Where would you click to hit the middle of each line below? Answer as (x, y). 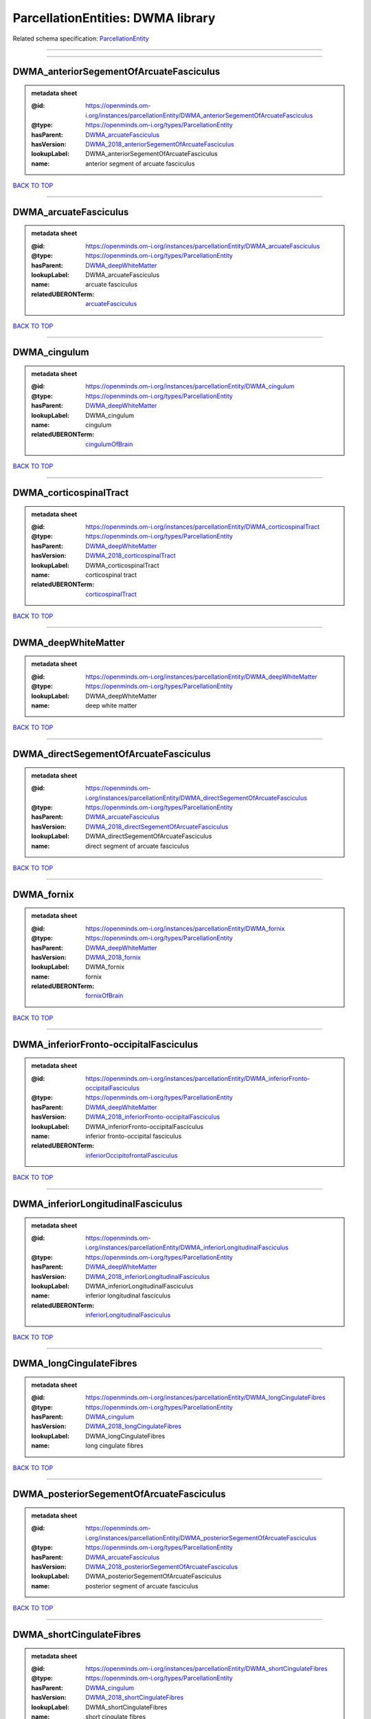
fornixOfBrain (104, 996)
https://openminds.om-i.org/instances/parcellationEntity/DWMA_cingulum (190, 386)
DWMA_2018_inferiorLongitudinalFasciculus (148, 1276)
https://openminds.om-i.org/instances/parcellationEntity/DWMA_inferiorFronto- (198, 1078)
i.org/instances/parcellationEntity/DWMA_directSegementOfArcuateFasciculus (196, 798)
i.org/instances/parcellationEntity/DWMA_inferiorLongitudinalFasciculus (187, 1247)
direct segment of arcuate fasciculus (137, 846)
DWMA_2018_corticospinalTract (131, 556)
